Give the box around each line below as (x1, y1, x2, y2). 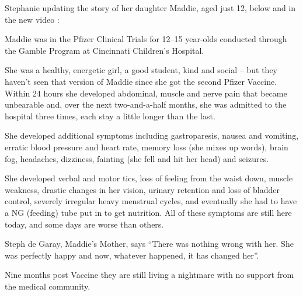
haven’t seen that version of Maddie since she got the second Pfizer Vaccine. (5, 75, 277, 87)
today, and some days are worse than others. (5, 218, 164, 230)
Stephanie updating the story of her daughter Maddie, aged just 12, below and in (5, 2, 296, 13)
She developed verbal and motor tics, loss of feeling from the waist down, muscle (5, 172, 293, 184)
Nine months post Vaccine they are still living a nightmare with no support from (5, 269, 294, 281)
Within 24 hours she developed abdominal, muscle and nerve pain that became (5, 87, 287, 99)
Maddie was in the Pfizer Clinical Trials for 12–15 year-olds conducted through (5, 33, 287, 45)
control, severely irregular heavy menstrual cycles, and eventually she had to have (5, 195, 297, 207)
